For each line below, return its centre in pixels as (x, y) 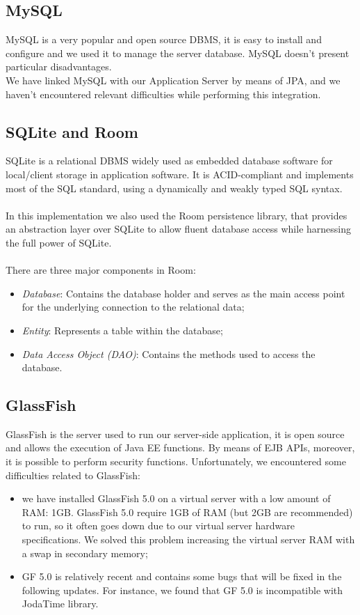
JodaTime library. (60, 604)
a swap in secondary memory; (85, 553)
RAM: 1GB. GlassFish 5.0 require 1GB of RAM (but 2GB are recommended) (187, 512)
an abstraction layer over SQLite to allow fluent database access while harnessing (178, 229)
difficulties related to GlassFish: (73, 475)
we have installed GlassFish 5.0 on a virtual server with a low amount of (176, 498)
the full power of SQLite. (59, 242)
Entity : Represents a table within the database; (122, 330)
